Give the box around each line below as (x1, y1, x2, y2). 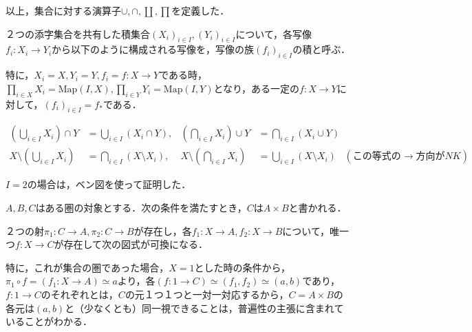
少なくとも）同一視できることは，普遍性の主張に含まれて (84, 300, 344, 315)
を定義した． (171, 3, 230, 17)
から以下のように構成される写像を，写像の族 (52, 42, 255, 56)
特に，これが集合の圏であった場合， (6, 260, 169, 274)
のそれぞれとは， (41, 287, 118, 301)
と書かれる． (288, 200, 347, 215)
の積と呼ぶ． (292, 42, 350, 56)
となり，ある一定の (213, 81, 300, 95)
